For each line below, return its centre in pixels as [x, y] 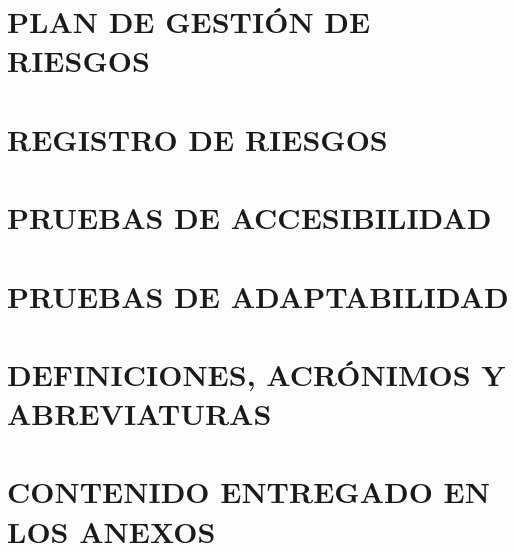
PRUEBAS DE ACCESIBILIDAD [249, 217]
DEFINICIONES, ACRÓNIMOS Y [256, 373]
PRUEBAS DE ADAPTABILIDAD [258, 295]
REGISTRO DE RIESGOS [197, 138]
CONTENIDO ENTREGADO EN [248, 491]
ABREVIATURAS [139, 413]
